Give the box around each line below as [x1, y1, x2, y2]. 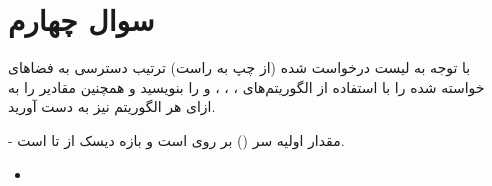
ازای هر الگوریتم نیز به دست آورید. [8, 96, 216, 117]
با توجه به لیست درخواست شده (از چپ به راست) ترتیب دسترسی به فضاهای [8, 57, 471, 78]
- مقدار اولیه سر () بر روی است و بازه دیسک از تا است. [8, 129, 345, 150]
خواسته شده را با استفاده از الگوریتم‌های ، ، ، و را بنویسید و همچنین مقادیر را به [8, 76, 485, 97]
